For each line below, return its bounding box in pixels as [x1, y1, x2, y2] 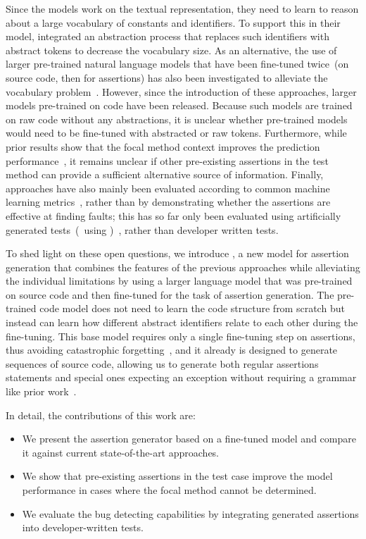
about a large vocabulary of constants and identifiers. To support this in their [6, 15, 341, 30]
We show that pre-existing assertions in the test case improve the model [22, 469, 333, 483]
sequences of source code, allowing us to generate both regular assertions [6, 356, 319, 371]
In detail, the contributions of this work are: [6, 407, 196, 422]
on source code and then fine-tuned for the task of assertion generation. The [6, 287, 334, 302]
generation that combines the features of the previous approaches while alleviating [6, 259, 360, 274]
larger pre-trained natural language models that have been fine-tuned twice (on [6, 56, 349, 71]
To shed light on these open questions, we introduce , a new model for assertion [6, 246, 349, 261]
